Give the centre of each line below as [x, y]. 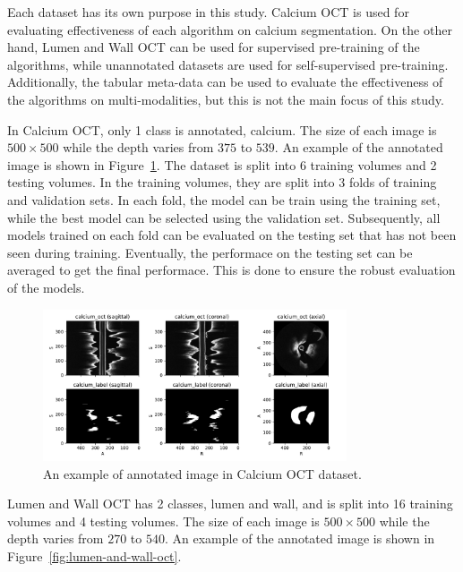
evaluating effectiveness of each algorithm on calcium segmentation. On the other [230, 29]
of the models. [46, 287]
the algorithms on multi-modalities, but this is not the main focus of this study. [226, 99]
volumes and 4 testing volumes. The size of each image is [163, 521]
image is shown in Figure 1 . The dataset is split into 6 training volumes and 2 [222, 164]
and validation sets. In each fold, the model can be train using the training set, [224, 199]
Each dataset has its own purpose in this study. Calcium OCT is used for [208, 12]
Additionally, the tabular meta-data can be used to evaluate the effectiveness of [225, 82]
